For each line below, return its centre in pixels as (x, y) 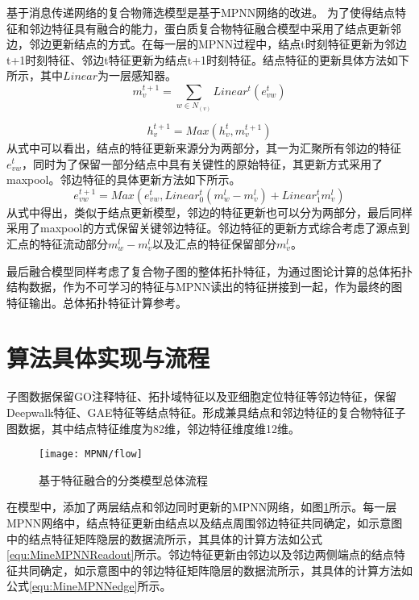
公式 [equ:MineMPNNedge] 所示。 (89, 586)
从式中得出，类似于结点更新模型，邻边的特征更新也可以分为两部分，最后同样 (209, 212)
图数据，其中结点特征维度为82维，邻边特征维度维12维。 (153, 428)
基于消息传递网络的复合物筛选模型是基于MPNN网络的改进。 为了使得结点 (201, 12)
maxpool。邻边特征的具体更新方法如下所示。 (124, 179)
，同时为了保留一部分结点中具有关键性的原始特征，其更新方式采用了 (203, 163)
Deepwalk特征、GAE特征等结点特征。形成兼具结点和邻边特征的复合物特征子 (206, 412)
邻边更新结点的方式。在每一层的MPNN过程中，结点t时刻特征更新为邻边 (218, 44)
